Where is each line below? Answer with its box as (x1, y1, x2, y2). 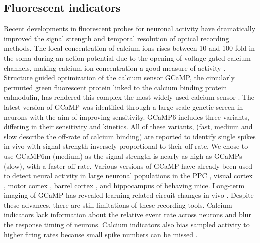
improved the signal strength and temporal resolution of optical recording (4, 33, 229, 43)
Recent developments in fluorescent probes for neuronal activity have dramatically (4, 23, 256, 34)
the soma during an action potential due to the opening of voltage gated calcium (4, 52, 251, 63)
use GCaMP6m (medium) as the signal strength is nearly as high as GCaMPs (4, 150, 242, 161)
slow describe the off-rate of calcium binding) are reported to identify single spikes (4, 131, 256, 141)
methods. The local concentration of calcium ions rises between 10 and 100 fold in (4, 43, 255, 53)
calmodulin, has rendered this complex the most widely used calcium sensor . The (4, 92, 255, 102)
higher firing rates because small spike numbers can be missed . (4, 229, 198, 239)
